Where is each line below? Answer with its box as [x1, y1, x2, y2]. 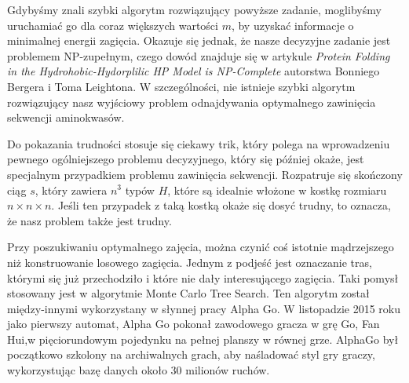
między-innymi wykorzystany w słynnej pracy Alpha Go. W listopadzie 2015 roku [7, 300, 401, 316]
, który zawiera [35, 181, 108, 198]
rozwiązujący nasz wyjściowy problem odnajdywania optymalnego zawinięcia [7, 93, 376, 110]
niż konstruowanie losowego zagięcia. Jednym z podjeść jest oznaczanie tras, [7, 254, 372, 270]
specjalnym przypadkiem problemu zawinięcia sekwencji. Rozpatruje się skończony [7, 166, 403, 182]
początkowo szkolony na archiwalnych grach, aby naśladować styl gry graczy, [7, 346, 375, 363]
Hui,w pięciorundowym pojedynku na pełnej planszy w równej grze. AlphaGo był [7, 330, 399, 347]
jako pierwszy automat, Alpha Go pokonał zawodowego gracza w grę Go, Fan [7, 316, 380, 332]
